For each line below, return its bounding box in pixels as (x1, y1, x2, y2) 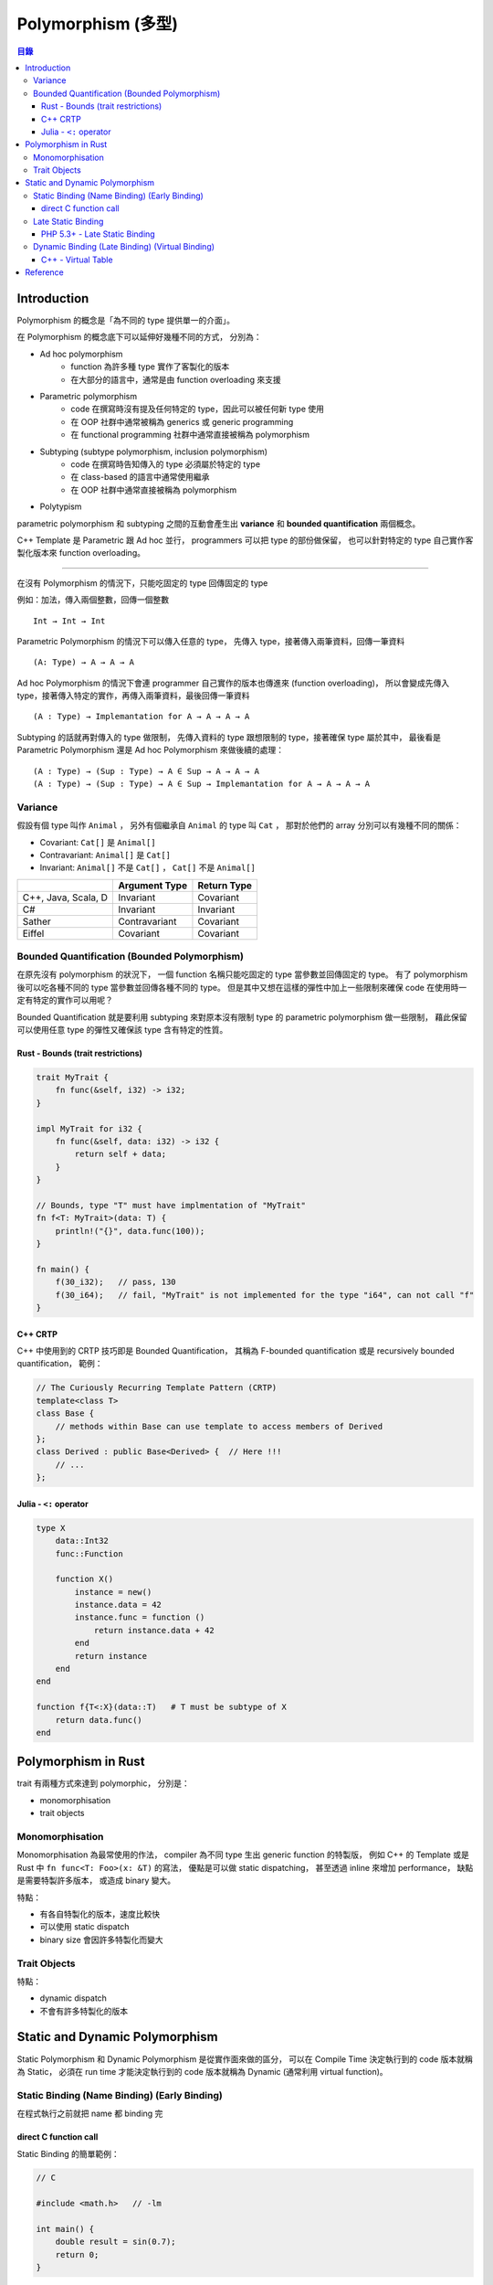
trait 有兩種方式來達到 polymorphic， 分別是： (16, 1778, 191, 1789)
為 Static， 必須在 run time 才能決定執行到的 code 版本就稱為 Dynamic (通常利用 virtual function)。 (16, 2066, 388, 2077)
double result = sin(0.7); (55, 2237, 177, 2248)
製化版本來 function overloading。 (16, 547, 146, 558)
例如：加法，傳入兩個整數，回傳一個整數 (16, 594, 169, 605)
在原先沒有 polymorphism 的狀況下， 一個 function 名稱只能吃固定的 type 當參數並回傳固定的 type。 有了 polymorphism (16, 969, 468, 980)
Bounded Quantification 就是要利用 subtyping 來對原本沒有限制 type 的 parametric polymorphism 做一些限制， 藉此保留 (16, 1011, 467, 1023)
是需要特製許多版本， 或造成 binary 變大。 (16, 1875, 176, 1886)
